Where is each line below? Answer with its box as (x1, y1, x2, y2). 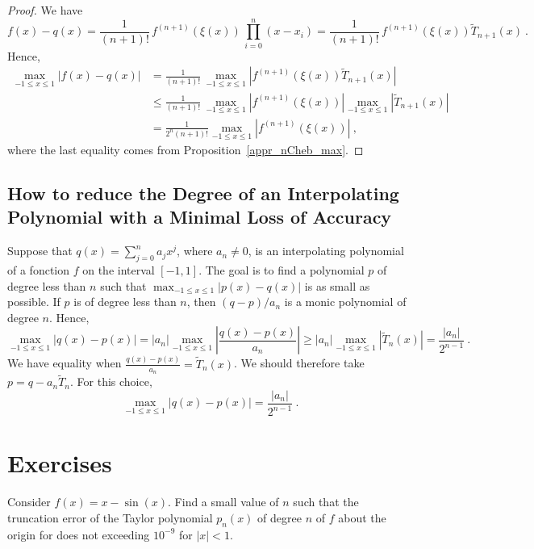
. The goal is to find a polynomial (198, 262, 365, 279)
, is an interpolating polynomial (248, 242, 404, 259)
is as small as (304, 277, 370, 294)
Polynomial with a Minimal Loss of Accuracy (7, 204, 392, 229)
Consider (7, 493, 51, 510)
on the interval (82, 262, 155, 279)
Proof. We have (7, 2, 83, 18)
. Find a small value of (168, 493, 279, 510)
